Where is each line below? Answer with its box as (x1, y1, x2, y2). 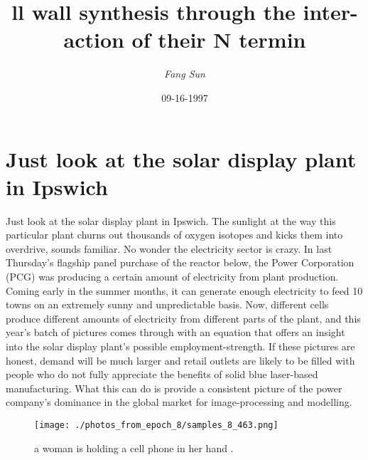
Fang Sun (164, 66, 205, 81)
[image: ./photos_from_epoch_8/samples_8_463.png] (34, 419, 278, 430)
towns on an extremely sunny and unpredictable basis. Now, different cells (6, 297, 329, 312)
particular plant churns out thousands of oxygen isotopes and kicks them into (6, 227, 343, 242)
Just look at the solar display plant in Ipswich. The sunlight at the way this (6, 213, 336, 228)
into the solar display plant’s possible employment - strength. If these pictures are (6, 338, 355, 353)
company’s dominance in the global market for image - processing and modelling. (6, 394, 352, 409)
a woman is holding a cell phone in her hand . (34, 440, 234, 455)
